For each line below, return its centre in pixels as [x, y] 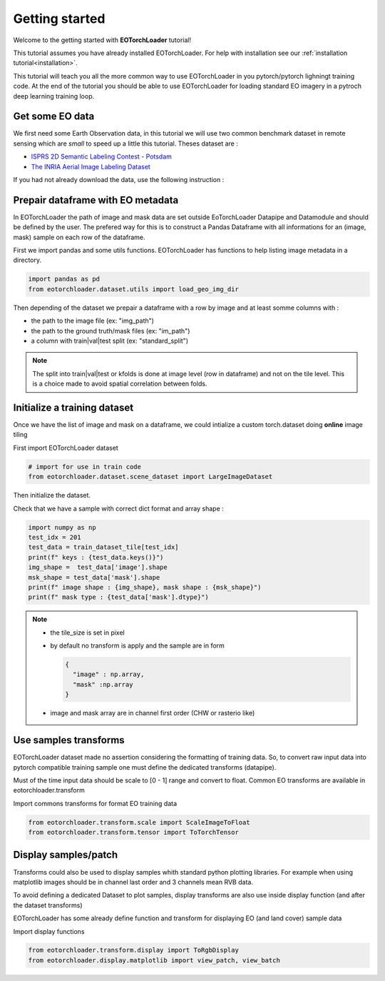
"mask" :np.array [103, 684]
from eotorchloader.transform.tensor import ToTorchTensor [133, 832]
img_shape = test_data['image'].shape [98, 567]
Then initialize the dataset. [52, 495]
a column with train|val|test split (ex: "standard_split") [110, 341]
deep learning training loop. [54, 96]
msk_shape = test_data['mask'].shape [94, 577]
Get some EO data [54, 117]
